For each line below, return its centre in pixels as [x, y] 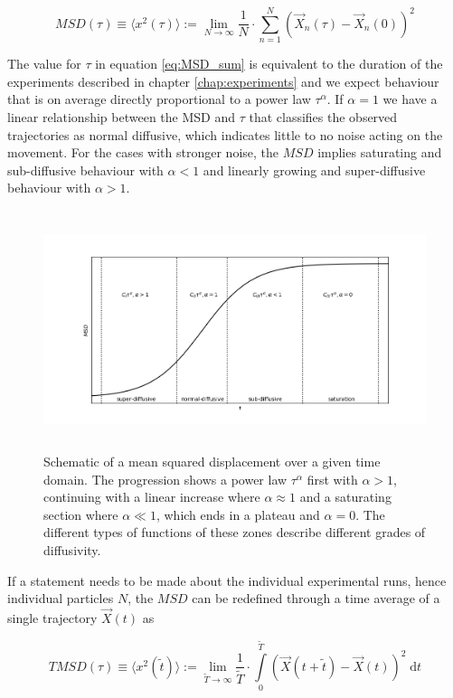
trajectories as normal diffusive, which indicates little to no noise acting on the [225, 134]
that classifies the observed [323, 116]
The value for [44, 64]
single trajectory [52, 618]
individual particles [61, 598]
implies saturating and [380, 152]
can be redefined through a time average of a [316, 598]
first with [332, 479]
